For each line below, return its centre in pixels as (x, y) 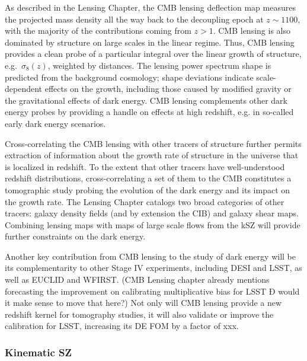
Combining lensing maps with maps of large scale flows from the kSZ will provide (153, 224)
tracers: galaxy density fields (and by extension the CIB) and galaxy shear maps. (152, 213)
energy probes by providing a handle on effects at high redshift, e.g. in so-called (149, 112)
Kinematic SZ (38, 352)
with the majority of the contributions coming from (98, 31)
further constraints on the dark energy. (75, 236)
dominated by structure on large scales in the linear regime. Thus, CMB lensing (150, 42)
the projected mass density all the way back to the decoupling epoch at (134, 19)
